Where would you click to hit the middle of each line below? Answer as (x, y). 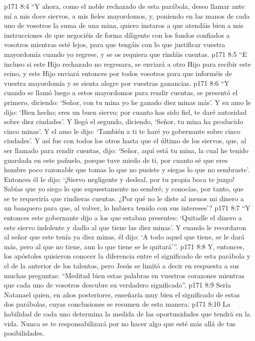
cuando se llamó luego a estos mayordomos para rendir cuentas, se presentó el (121, 92)
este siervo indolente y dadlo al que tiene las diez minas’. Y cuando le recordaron (125, 227)
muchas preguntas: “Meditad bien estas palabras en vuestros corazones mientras (124, 275)
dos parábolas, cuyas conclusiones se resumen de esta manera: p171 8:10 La (117, 304)
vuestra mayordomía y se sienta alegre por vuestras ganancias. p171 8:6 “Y (117, 83)
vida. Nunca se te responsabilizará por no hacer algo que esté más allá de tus (120, 323)
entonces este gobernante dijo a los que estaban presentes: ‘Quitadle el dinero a (123, 218)
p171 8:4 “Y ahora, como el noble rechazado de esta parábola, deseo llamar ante (124, 6)
